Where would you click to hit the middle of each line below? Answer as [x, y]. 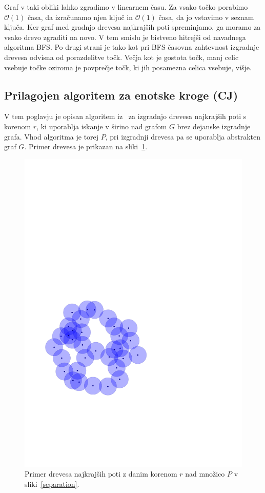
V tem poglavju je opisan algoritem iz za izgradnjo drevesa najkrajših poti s [125, 116]
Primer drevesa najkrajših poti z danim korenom [101, 474]
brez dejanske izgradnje [214, 126]
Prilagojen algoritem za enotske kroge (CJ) [121, 95]
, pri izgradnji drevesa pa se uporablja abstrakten [183, 136]
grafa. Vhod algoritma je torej [52, 136]
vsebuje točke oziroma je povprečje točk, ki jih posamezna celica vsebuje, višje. [128, 67]
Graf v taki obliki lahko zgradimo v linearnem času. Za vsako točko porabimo [126, 7]
